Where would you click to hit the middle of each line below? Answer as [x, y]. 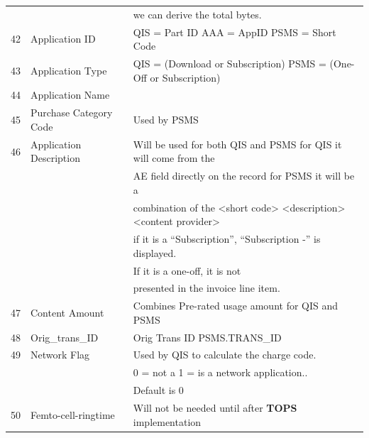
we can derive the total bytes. [197, 14]
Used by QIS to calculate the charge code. [225, 355]
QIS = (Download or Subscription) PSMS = [230, 64]
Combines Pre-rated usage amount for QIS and [236, 306]
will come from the [174, 158]
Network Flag [60, 355]
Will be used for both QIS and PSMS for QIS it [237, 144]
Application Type [69, 70]
